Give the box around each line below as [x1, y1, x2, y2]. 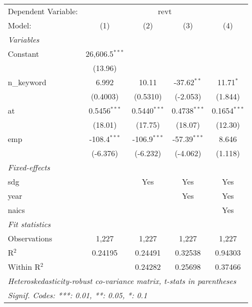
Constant [8, 48, 39, 59]
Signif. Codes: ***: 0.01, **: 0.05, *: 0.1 [8, 289, 147, 301]
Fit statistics [8, 218, 51, 230]
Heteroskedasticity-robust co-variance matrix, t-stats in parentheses [8, 275, 236, 286]
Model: [8, 20, 32, 31]
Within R [8, 261, 41, 272]
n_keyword [8, 76, 46, 88]
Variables [8, 34, 40, 45]
